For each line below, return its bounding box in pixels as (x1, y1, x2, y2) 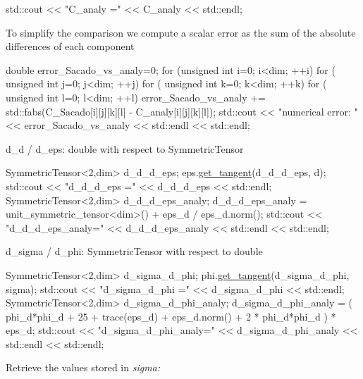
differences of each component (6, 39, 135, 54)
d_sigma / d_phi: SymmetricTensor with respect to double (6, 244, 263, 259)
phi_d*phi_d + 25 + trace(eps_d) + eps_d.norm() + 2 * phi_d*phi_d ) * (6, 309, 336, 323)
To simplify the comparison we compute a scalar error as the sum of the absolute (6, 25, 356, 39)
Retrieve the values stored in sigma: (6, 360, 161, 375)
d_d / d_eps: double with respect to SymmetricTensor (6, 141, 244, 156)
